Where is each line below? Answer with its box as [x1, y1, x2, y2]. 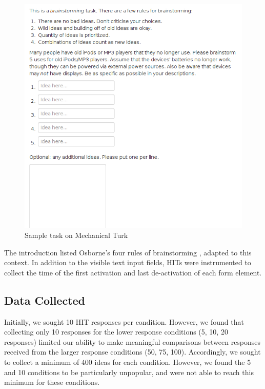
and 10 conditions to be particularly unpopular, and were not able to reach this [4, 366, 254, 377]
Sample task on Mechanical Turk [25, 230, 128, 240]
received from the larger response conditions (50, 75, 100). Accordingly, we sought [4, 346, 261, 357]
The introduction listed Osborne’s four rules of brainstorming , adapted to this [4, 247, 252, 257]
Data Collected [4, 292, 86, 308]
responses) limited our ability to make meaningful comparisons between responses [4, 336, 261, 347]
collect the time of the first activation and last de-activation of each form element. [4, 267, 262, 277]
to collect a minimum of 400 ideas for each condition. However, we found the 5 [4, 357, 251, 367]
